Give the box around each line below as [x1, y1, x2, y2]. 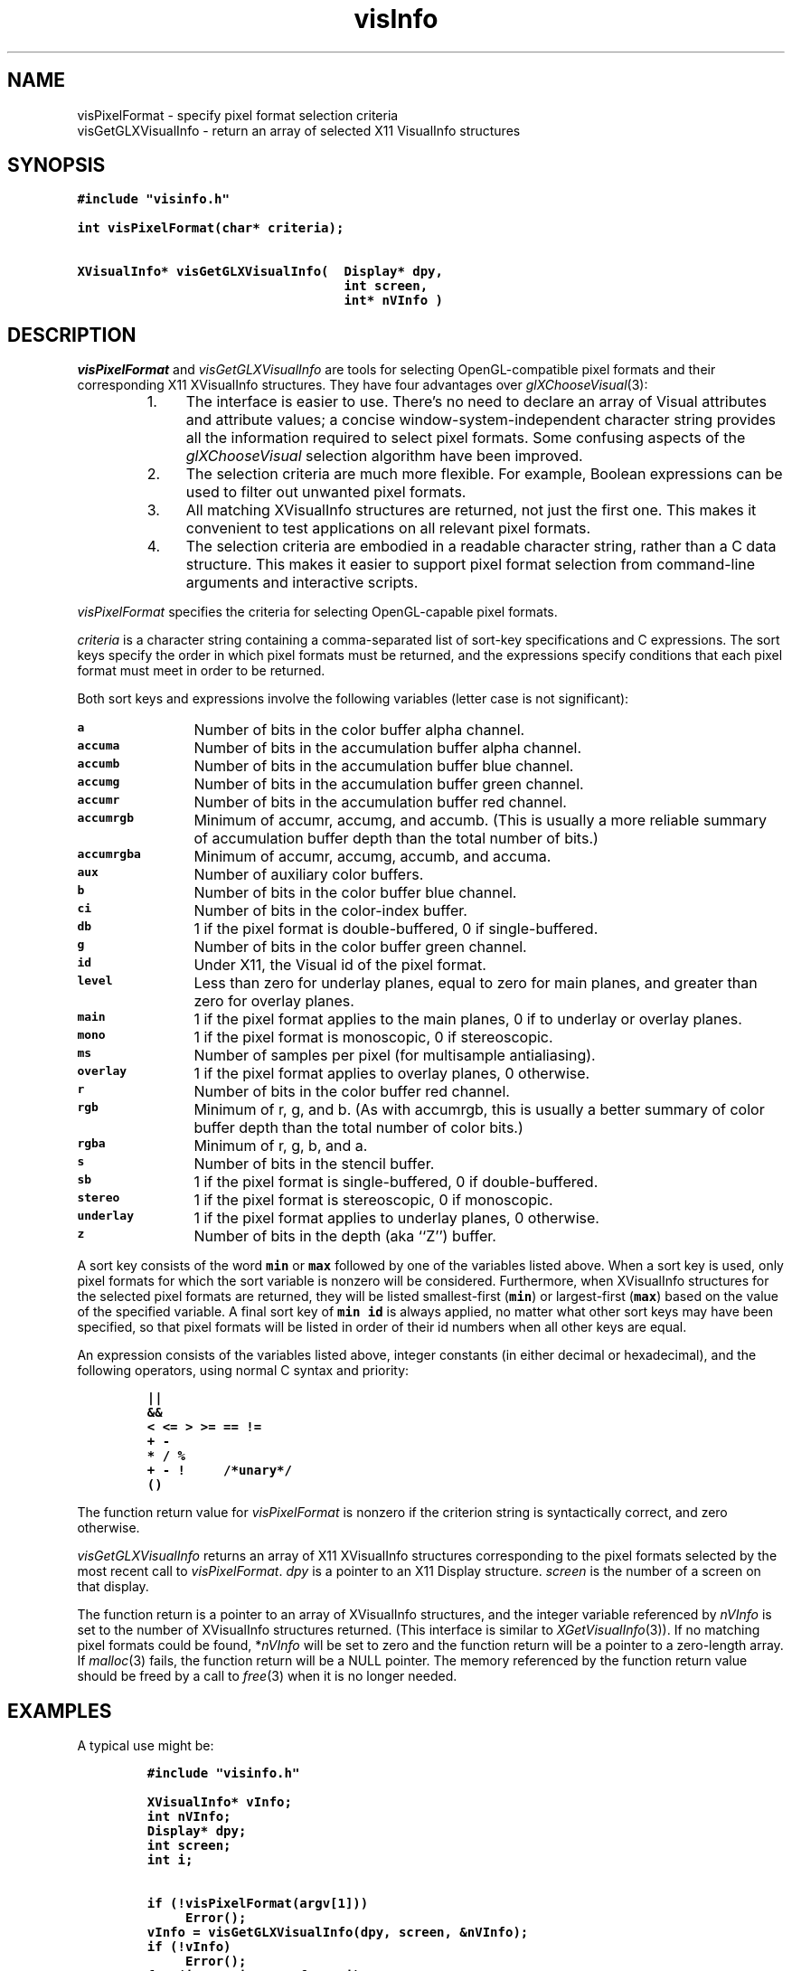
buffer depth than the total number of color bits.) [193, 1118, 523, 1137]
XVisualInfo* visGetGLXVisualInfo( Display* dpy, [77, 264, 443, 279]
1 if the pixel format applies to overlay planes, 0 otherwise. [193, 1064, 590, 1083]
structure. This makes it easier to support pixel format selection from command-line [185, 555, 756, 574]
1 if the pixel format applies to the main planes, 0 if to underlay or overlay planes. [193, 1010, 742, 1029]
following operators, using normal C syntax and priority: [77, 1363, 410, 1379]
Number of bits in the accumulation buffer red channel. [193, 793, 567, 812]
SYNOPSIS [7, 154, 106, 177]
